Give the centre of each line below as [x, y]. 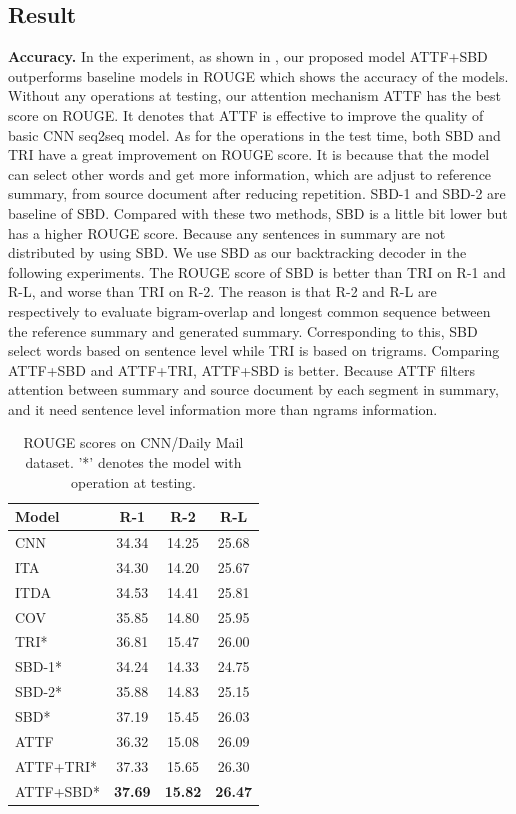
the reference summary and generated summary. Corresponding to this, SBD [243, 330]
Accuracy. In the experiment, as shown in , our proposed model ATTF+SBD [248, 56]
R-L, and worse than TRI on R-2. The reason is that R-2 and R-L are [222, 291]
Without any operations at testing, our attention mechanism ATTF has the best [254, 95]
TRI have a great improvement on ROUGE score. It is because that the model [249, 154]
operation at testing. [133, 481]
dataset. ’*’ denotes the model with [133, 462]
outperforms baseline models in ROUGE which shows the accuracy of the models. [258, 75]
